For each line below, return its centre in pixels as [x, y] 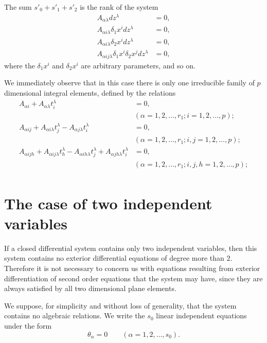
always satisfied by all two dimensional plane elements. [90, 288]
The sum [18, 7]
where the [20, 65]
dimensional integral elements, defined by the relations [90, 93]
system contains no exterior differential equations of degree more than [114, 258]
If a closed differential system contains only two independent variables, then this [131, 248]
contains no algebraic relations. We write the [75, 315]
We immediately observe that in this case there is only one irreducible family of [129, 83]
